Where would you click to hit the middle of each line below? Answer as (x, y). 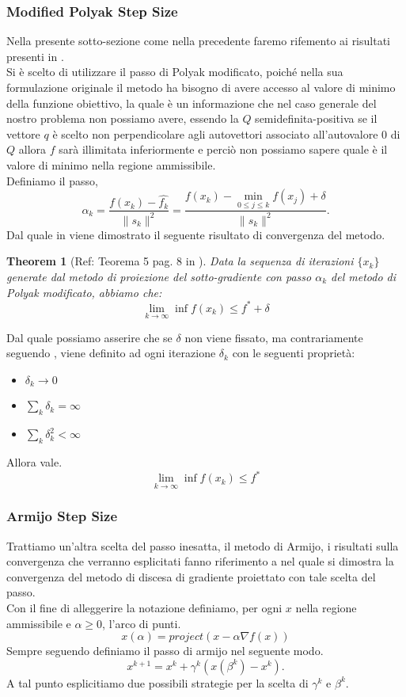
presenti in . (35, 56)
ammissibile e (39, 623)
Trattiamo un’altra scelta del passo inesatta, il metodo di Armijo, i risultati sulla (203, 545)
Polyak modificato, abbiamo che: (84, 292)
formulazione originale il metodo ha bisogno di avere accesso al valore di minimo (201, 87)
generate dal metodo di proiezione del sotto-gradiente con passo (159, 276)
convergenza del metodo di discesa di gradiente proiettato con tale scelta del (191, 576)
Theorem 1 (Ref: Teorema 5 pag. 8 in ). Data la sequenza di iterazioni (180, 261)
